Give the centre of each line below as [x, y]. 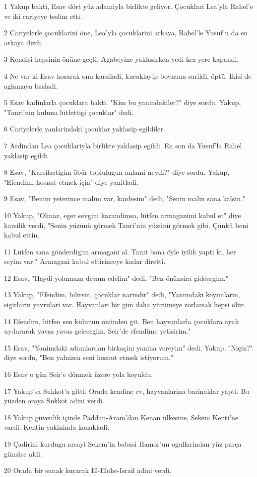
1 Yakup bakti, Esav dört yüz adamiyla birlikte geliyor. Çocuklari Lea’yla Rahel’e [128, 6]
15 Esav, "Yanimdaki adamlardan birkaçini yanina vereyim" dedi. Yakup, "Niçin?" [128, 347]
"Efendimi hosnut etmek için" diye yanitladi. [71, 181]
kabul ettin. [22, 235]
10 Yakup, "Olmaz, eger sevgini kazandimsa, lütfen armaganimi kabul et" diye [123, 215]
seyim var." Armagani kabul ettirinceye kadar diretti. [85, 261]
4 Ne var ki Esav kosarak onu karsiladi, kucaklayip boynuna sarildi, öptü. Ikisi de [128, 75]
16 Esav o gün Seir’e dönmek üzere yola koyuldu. [79, 374]
